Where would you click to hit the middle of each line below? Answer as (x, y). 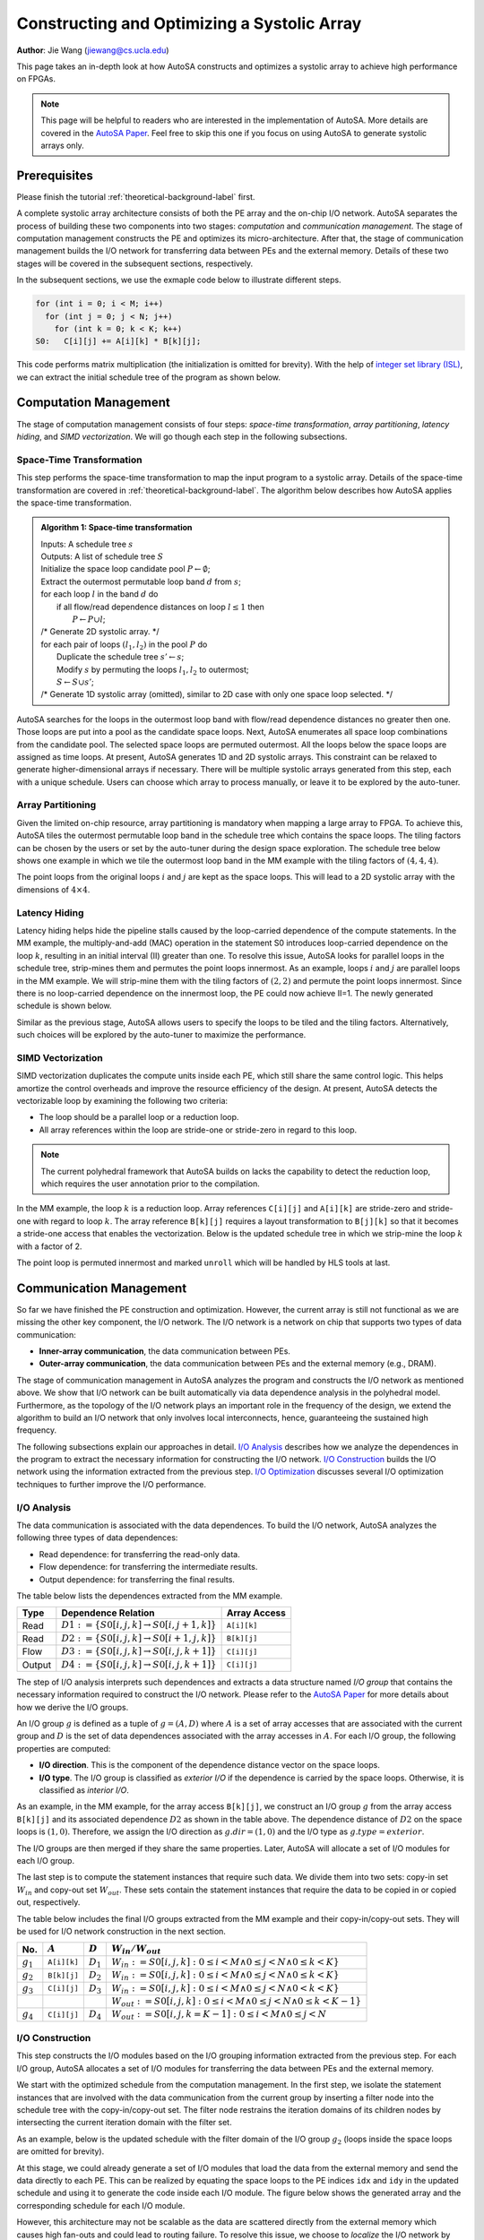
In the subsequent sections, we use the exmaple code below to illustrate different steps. (179, 280)
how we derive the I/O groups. (73, 1707)
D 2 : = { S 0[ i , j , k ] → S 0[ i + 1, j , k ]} (139, 1638)
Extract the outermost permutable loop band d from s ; (141, 582)
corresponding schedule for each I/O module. (101, 2205)
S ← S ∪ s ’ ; (75, 682)
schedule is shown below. (64, 1006)
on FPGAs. (36, 79)
